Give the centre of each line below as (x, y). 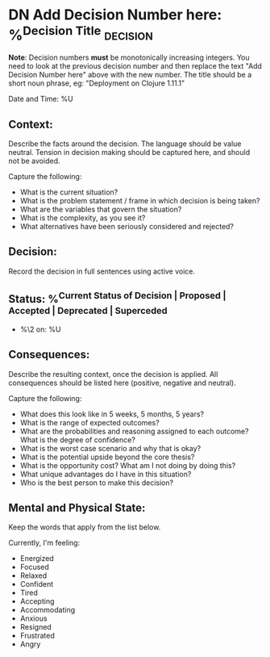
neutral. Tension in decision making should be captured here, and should (129, 153)
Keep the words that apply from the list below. (85, 527)
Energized (37, 559)
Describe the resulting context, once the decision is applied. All (113, 374)
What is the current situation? (69, 192)
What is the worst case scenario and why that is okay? (110, 448)
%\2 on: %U (40, 329)
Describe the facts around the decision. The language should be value (125, 144)
